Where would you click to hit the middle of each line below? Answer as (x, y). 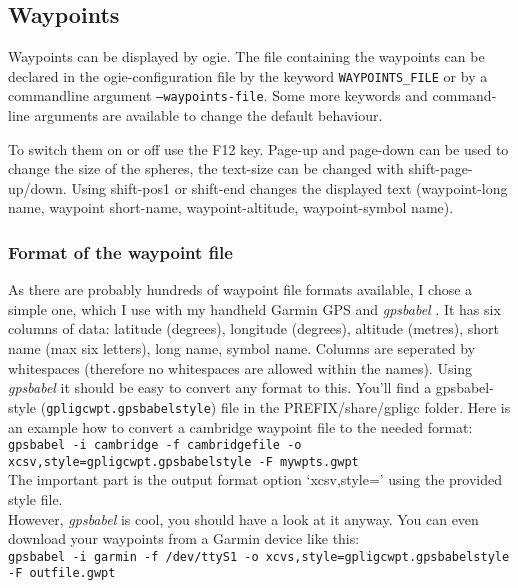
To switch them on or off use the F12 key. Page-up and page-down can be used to (258, 148)
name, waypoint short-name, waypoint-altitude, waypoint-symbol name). (231, 207)
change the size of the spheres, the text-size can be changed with (206, 168)
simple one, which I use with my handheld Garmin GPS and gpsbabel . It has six (254, 308)
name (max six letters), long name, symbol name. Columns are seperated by (242, 348)
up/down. (37, 187)
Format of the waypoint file (120, 252)
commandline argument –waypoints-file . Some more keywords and (218, 95)
